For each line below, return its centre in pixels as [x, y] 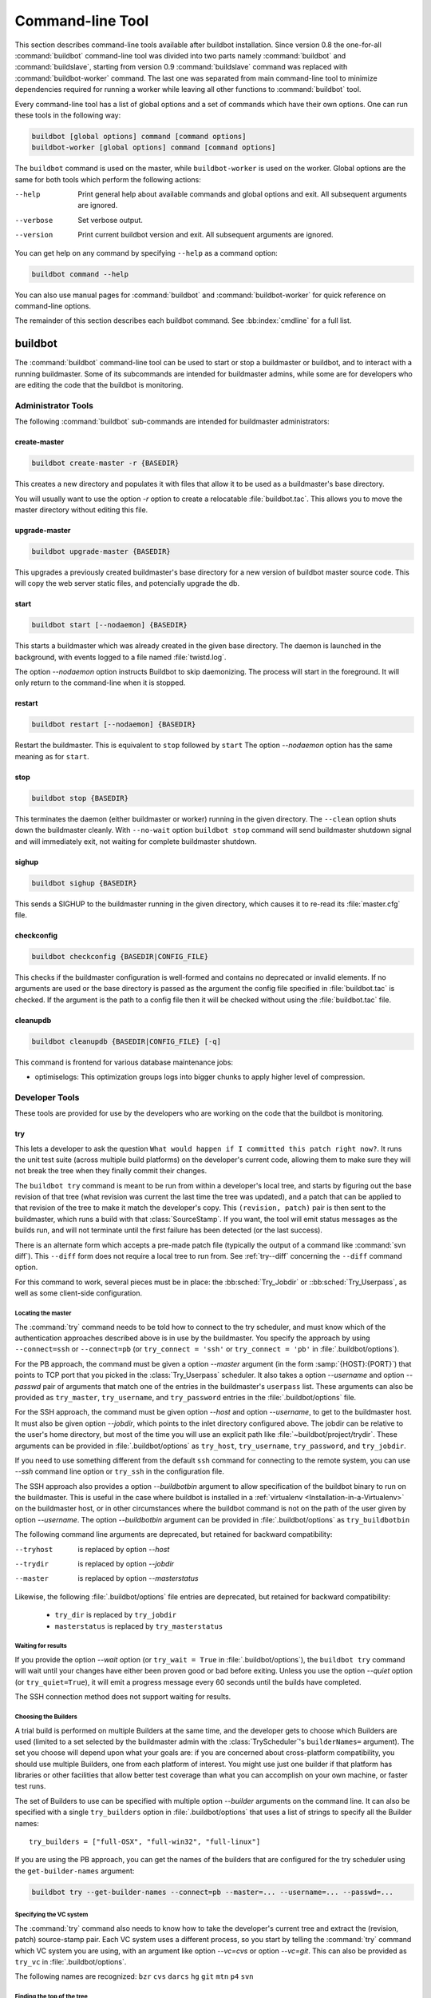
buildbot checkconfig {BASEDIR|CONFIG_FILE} [120, 956]
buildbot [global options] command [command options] [139, 136]
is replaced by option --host [124, 1549]
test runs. [30, 1786]
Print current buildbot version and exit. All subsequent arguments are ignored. [206, 235]
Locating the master [43, 1313]
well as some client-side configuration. [79, 1293]
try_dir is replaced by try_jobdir [116, 1615]
